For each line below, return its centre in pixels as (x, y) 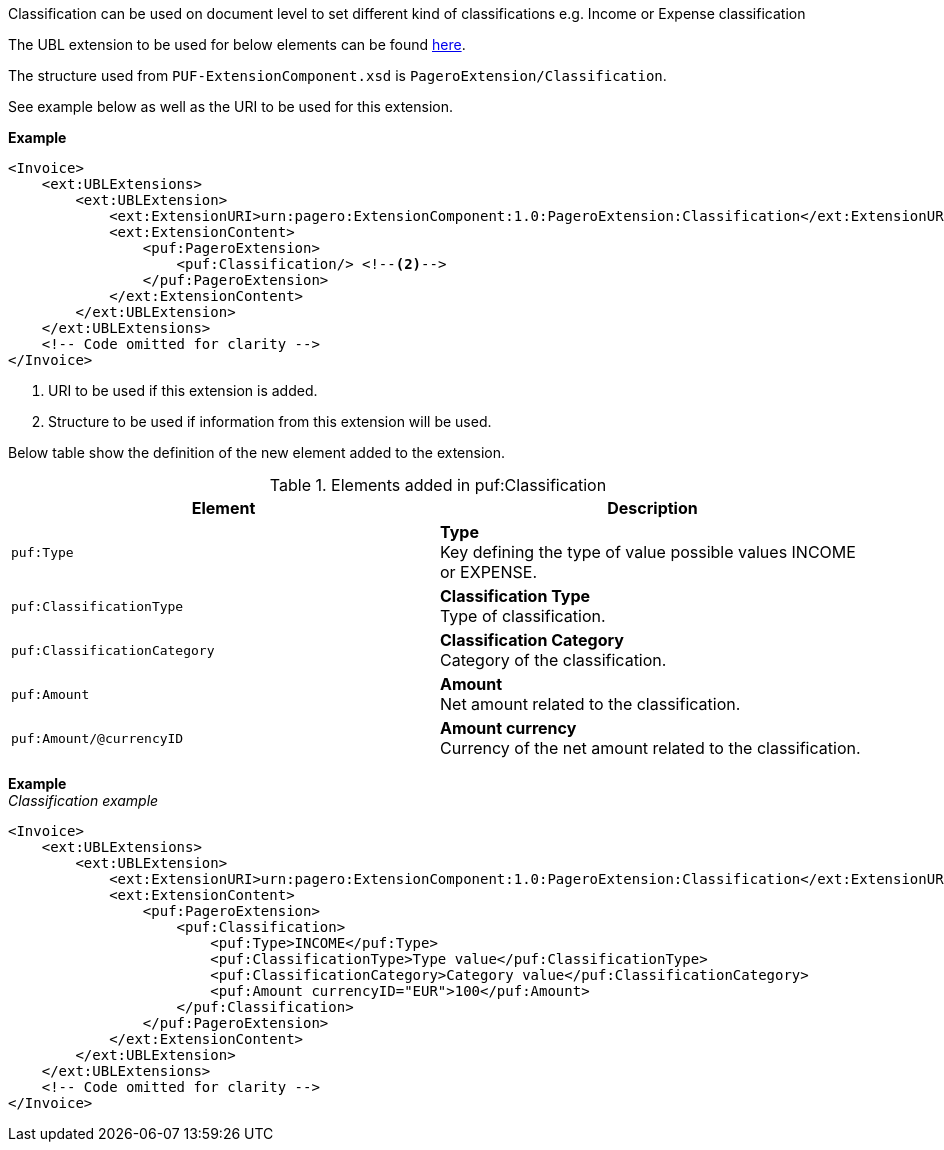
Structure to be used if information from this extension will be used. (270, 421)
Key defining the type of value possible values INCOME (648, 552)
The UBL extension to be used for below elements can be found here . (237, 44)
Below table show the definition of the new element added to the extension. (257, 452)
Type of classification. (523, 616)
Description (652, 508)
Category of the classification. (553, 660)
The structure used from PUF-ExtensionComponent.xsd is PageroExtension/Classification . (337, 75)
